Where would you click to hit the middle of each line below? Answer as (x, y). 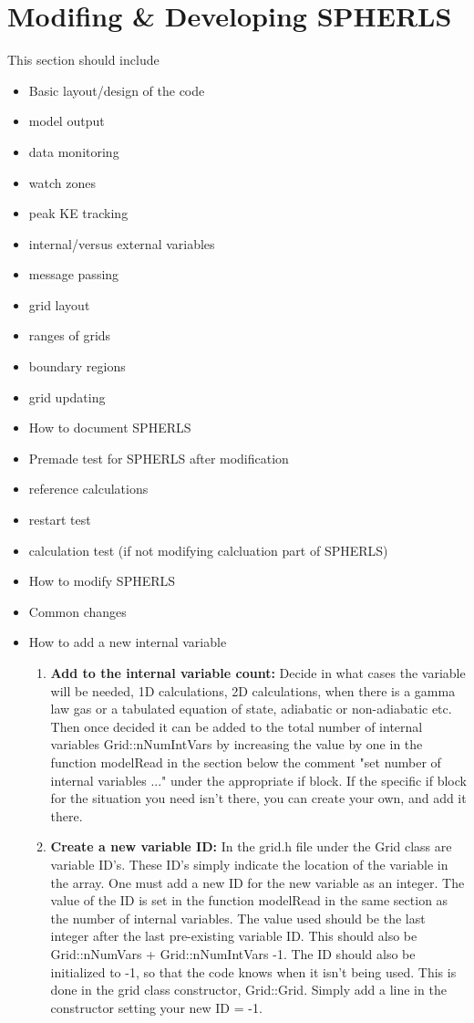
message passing (74, 274)
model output (67, 121)
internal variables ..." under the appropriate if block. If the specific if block (258, 780)
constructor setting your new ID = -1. (156, 1007)
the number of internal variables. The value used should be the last (238, 918)
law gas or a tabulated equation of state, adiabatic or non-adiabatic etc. (251, 709)
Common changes (77, 611)
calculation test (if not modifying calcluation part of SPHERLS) (208, 550)
